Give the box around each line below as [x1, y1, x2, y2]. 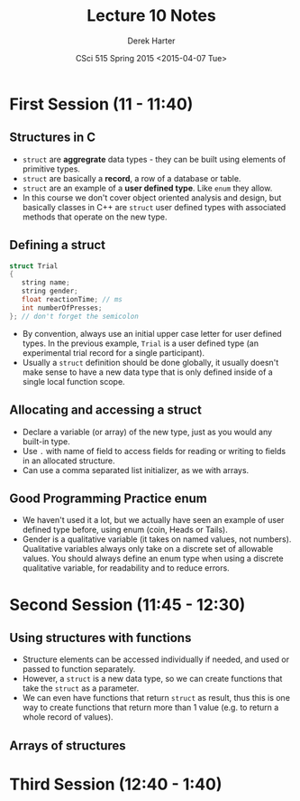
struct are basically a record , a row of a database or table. [22, 172, 241, 183]
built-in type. [22, 435, 70, 447]
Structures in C [9, 130, 96, 145]
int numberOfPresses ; [21, 303, 103, 312]
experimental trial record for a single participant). [22, 347, 205, 358]
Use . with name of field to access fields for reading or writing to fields [22, 445, 286, 456]
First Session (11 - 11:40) [9, 94, 194, 114]
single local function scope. [22, 376, 125, 387]
